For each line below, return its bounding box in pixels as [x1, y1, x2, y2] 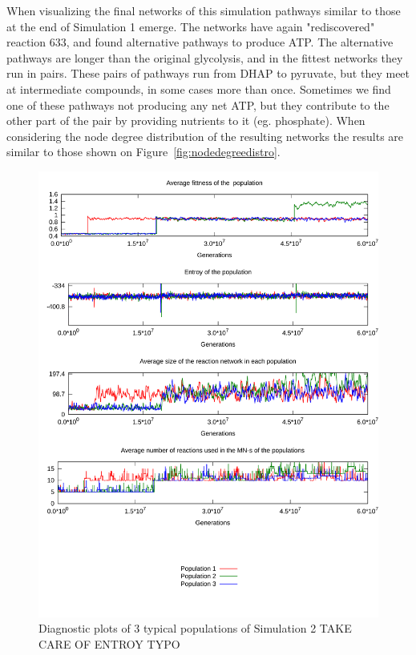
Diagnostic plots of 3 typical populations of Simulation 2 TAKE [38, 620, 352, 637]
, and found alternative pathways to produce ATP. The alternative [66, 34, 394, 50]
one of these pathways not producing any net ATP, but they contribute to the [6, 96, 390, 113]
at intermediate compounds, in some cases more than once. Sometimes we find [6, 80, 391, 97]
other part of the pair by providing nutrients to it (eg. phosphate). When [6, 112, 366, 129]
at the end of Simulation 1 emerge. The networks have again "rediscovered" [6, 18, 375, 34]
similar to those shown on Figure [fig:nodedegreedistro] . [6, 143, 281, 160]
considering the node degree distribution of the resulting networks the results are [6, 127, 404, 144]
